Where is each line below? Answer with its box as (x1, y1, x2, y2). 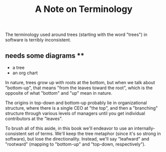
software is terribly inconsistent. (5, 37, 71, 43)
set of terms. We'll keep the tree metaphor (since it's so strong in (27, 131, 161, 137)
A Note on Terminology (34, 3, 133, 15)
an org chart (12, 70, 38, 76)
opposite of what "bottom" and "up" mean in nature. (5, 90, 113, 96)
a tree (12, 65, 25, 70)
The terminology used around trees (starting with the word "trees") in (5, 31, 148, 38)
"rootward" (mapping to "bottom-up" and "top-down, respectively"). (5, 141, 146, 147)
